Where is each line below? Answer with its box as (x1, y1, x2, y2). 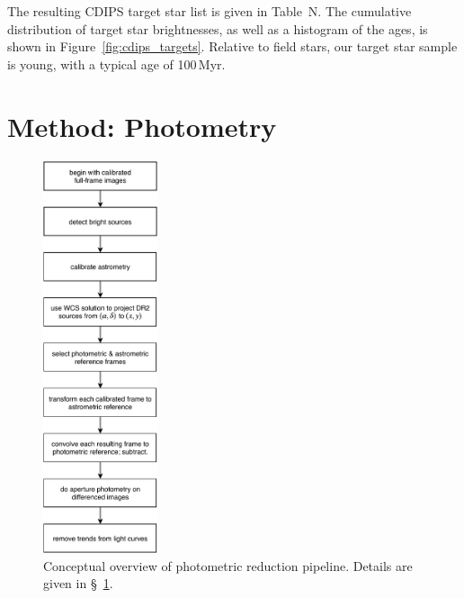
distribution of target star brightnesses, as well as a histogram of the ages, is (7, 19, 428, 38)
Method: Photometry (7, 107, 277, 144)
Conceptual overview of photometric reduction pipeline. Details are (43, 556, 413, 575)
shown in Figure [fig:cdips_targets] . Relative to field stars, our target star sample (7, 37, 458, 56)
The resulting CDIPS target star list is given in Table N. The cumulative (7, 2, 412, 20)
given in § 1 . (43, 574, 113, 593)
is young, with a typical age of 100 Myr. (7, 54, 226, 73)
